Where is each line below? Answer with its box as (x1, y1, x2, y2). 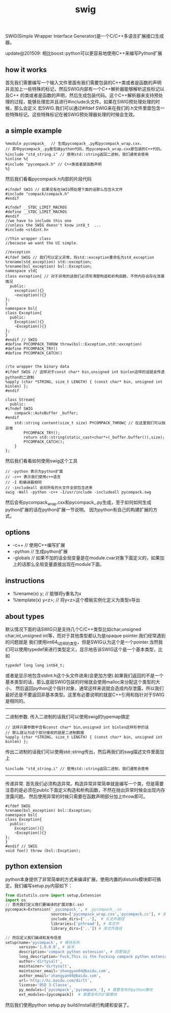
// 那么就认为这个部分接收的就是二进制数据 (5, 730, 84, 735)
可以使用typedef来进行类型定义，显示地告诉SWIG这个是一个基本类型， (9, 646, 159, 652)
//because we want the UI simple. (5, 240, 79, 245)
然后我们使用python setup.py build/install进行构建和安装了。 (5, 1002, 132, 1008)
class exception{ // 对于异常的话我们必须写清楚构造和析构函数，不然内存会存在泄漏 (5, 274, 164, 279)
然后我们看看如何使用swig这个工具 (5, 458, 78, 464)
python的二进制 (5, 375, 35, 380)
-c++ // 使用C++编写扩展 (12, 542, 65, 548)
